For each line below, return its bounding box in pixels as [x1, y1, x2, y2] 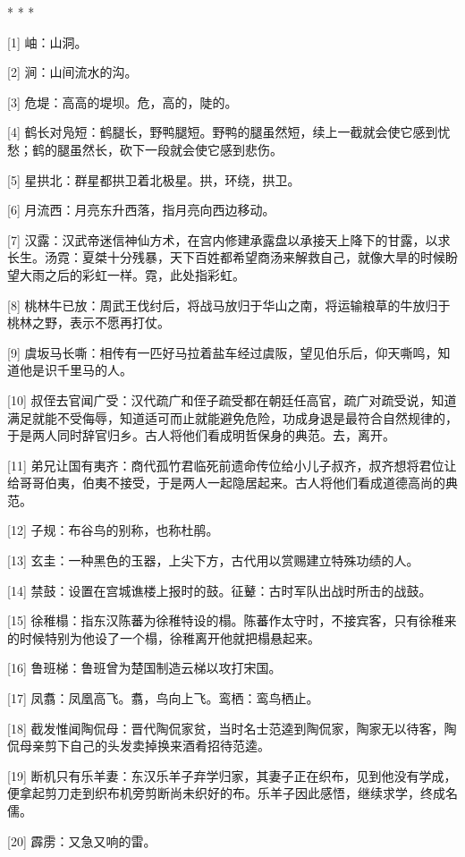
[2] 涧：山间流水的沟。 [7, 63, 138, 81]
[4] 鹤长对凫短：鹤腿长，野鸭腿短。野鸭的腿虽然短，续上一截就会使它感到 [7, 123, 438, 141]
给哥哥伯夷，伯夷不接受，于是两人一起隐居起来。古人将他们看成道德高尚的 [7, 473, 445, 492]
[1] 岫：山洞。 [7, 32, 88, 51]
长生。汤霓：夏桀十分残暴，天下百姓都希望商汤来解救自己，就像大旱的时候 [7, 248, 445, 267]
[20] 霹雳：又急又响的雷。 [7, 831, 156, 850]
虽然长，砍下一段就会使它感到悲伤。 [69, 140, 283, 158]
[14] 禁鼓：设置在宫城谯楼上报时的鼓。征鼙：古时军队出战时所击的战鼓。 [7, 581, 432, 599]
